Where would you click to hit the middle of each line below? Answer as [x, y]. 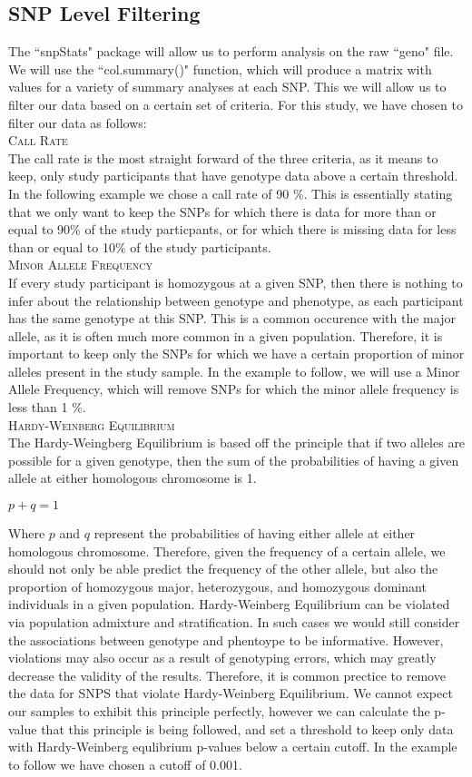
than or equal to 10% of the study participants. [140, 246]
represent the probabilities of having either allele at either [255, 533]
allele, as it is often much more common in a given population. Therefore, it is [226, 335]
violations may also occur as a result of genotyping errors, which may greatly [222, 658]
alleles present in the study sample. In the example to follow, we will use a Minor [234, 371]
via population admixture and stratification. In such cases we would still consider [234, 622]
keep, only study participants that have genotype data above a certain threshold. [233, 176]
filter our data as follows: [78, 122]
